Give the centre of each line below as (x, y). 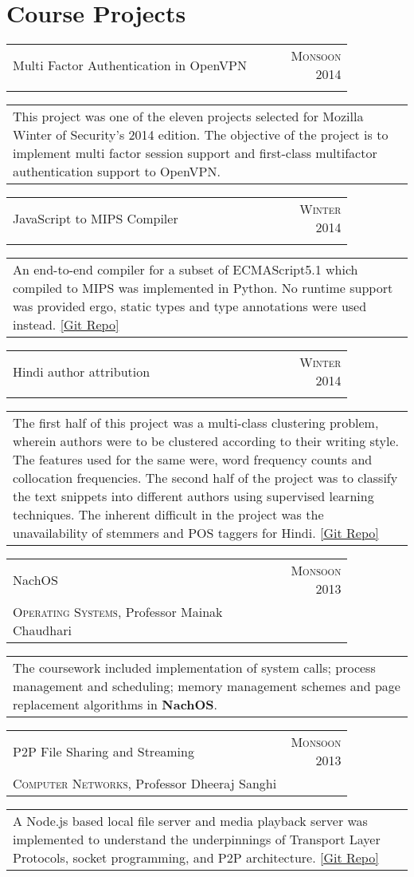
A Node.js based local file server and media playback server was (190, 821)
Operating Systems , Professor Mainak (118, 612)
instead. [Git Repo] (66, 325)
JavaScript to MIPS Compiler (96, 218)
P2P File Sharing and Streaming (103, 751)
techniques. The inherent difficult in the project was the (168, 515)
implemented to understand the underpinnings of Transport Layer (197, 839)
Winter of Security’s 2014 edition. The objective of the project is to (201, 135)
